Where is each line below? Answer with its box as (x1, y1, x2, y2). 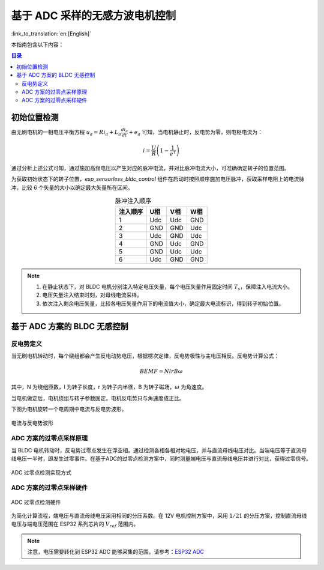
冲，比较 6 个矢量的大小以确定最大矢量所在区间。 (11, 184, 133, 191)
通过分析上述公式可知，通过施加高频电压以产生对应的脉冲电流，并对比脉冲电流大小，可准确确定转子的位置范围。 (11, 165, 290, 172)
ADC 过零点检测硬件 (11, 499, 61, 506)
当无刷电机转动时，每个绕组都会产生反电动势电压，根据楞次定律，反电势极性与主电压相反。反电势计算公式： (11, 352, 279, 359)
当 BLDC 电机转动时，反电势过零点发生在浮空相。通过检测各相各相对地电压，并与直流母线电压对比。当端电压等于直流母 (11, 446, 307, 453)
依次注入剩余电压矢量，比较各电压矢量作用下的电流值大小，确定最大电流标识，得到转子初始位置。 (42, 300, 284, 307)
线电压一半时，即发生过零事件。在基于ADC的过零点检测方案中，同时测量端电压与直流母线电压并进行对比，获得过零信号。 (11, 455, 311, 462)
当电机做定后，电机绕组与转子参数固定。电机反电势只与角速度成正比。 (11, 394, 185, 402)
